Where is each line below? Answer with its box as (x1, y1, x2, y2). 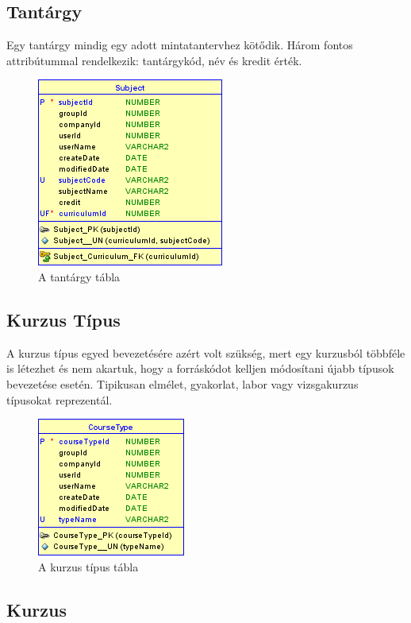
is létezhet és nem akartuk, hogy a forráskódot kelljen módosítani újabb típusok (6, 360, 394, 377)
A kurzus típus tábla (38, 558, 139, 575)
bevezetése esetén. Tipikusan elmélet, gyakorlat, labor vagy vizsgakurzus (6, 375, 359, 392)
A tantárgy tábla (38, 268, 121, 284)
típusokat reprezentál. (6, 391, 113, 408)
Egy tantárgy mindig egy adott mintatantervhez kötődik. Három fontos (6, 37, 353, 53)
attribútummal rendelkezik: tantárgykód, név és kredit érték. (6, 52, 302, 68)
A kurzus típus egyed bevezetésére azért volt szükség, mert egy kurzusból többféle (6, 344, 405, 361)
